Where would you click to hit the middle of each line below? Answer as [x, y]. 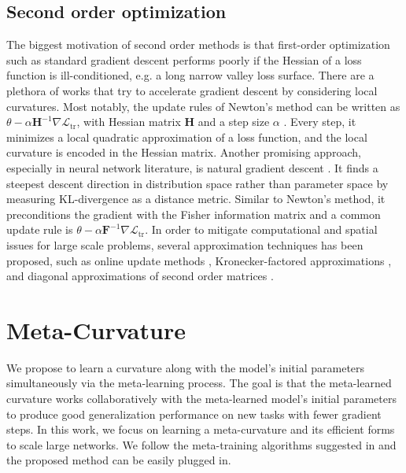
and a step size [234, 122]
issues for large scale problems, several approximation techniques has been [185, 244]
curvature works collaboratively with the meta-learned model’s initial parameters [201, 399]
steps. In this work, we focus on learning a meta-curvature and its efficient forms [201, 429]
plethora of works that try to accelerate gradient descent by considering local [192, 90]
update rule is [40, 229]
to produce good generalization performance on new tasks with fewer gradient [194, 414]
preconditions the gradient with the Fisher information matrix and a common [194, 214]
